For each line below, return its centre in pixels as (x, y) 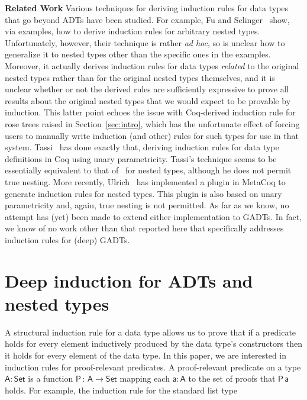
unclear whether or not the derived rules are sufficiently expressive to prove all (147, 89)
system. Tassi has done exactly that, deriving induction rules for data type (142, 147)
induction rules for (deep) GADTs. (67, 239)
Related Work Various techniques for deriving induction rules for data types (147, 8)
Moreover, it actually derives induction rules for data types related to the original (152, 65)
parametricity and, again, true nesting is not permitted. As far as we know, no (147, 205)
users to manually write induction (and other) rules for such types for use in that (152, 135)
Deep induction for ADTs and (129, 280)
